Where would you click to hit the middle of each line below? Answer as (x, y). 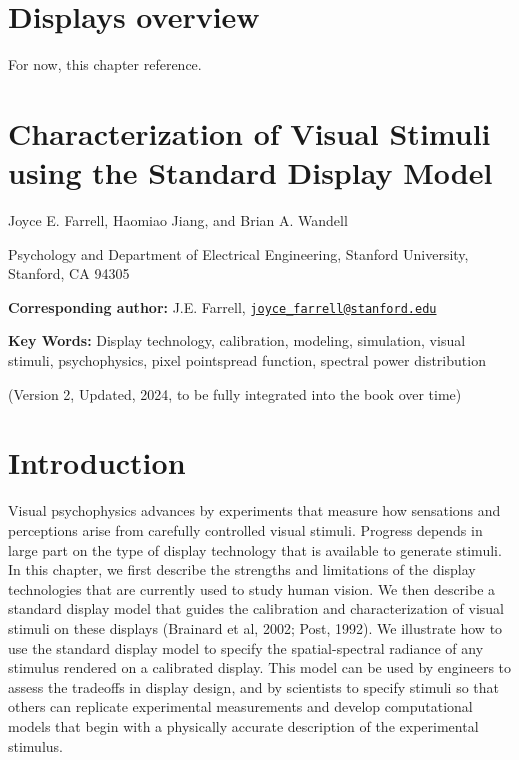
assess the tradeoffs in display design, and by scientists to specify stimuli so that (253, 686)
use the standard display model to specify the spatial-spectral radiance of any (246, 647)
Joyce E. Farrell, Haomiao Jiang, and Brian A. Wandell (178, 220)
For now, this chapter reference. (105, 64)
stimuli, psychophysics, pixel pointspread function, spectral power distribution (247, 360)
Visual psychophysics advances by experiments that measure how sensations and (254, 510)
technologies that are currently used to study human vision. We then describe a (252, 588)
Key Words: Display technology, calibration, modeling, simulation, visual (237, 340)
